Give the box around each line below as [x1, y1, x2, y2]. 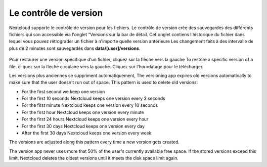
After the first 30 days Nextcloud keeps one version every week [21, 130, 152, 136]
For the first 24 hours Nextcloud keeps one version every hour [21, 116, 149, 122]
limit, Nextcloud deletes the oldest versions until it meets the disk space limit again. [9, 155, 178, 161]
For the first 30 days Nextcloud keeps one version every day [21, 123, 145, 129]
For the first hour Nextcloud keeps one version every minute [21, 109, 144, 115]
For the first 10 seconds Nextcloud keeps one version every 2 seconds [21, 95, 166, 101]
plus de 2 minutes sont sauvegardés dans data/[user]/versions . [9, 45, 140, 51]
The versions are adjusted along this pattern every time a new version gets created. [9, 139, 180, 145]
